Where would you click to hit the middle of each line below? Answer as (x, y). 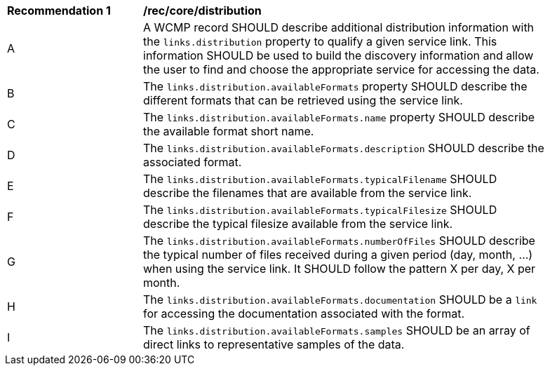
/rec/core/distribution (202, 11)
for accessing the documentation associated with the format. (304, 313)
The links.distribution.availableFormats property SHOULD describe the (335, 86)
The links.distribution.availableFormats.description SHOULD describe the (344, 148)
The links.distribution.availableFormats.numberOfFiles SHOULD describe (339, 241)
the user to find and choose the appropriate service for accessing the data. (341, 69)
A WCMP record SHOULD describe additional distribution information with (339, 27)
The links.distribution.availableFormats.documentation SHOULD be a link (340, 299)
